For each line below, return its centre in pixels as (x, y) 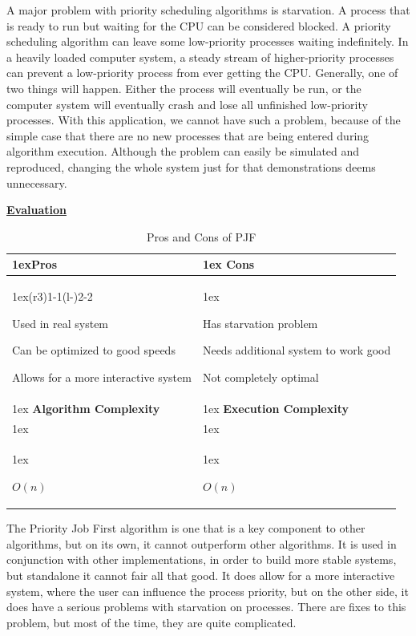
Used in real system (61, 323)
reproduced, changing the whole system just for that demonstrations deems (191, 166)
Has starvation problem (260, 323)
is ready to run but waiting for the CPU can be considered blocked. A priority (199, 25)
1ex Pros (34, 264)
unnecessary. (37, 182)
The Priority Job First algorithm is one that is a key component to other (186, 528)
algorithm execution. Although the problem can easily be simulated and (183, 151)
